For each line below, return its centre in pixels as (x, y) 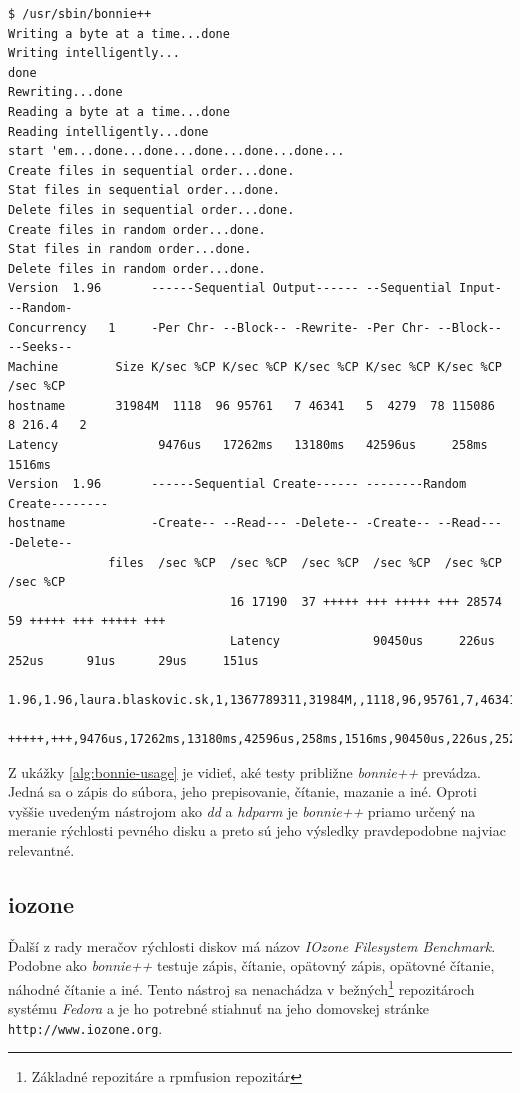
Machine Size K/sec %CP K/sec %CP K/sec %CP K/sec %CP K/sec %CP (255, 366)
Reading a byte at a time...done (119, 111)
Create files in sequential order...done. (151, 170)
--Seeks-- (40, 347)
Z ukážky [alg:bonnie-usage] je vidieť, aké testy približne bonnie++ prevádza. (244, 771)
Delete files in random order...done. (137, 268)
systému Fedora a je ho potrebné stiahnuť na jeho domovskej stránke (218, 1008)
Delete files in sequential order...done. (151, 209)
